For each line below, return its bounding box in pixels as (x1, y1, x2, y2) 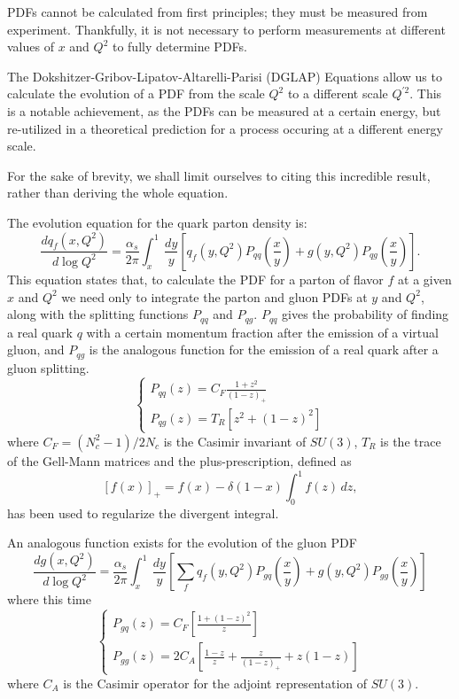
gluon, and (7, 340, 65, 359)
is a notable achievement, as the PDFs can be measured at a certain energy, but (7, 101, 441, 120)
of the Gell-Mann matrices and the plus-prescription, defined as (7, 451, 352, 470)
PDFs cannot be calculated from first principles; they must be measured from (7, 3, 428, 20)
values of (7, 37, 54, 56)
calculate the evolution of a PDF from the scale (7, 84, 265, 103)
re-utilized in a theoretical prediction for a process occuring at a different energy (7, 119, 444, 137)
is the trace (380, 431, 441, 450)
